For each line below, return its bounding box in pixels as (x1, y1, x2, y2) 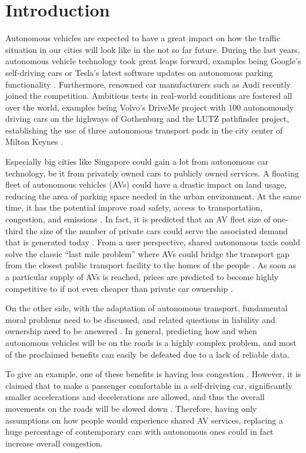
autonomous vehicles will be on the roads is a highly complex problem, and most (5, 336, 297, 348)
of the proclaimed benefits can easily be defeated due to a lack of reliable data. (5, 348, 290, 360)
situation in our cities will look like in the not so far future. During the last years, (5, 43, 300, 55)
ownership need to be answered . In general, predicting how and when (5, 325, 257, 337)
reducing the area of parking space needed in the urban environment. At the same (5, 189, 301, 202)
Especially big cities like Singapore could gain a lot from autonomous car (5, 155, 269, 168)
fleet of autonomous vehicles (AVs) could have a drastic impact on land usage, (5, 178, 287, 191)
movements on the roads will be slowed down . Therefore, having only (5, 402, 257, 414)
